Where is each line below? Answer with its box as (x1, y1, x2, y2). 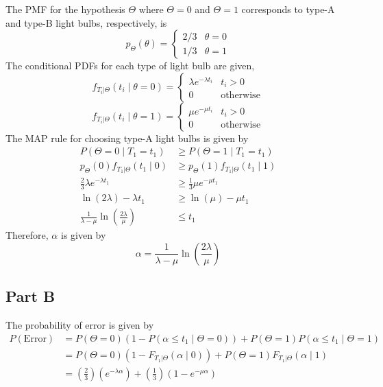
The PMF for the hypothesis (5, 2, 125, 16)
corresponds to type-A (241, 2, 335, 16)
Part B (5, 285, 55, 307)
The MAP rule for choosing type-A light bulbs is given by (5, 130, 249, 145)
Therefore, (5, 228, 49, 242)
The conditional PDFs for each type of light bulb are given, (5, 58, 255, 73)
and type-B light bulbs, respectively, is (5, 15, 167, 30)
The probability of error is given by (5, 318, 154, 332)
